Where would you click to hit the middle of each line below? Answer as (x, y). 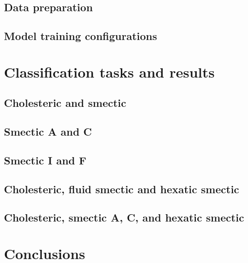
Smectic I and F (45, 160)
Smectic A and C (48, 131)
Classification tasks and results (109, 71)
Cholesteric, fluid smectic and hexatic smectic (122, 189)
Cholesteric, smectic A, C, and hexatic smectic (124, 217)
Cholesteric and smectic (65, 103)
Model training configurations (81, 36)
